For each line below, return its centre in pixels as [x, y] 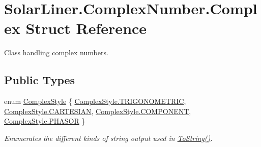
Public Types [40, 80]
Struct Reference [86, 28]
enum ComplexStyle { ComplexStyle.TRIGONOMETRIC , [95, 101]
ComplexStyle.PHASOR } [45, 121]
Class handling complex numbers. [56, 52]
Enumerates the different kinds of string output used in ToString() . [108, 138]
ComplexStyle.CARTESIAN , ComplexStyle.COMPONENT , [98, 111]
